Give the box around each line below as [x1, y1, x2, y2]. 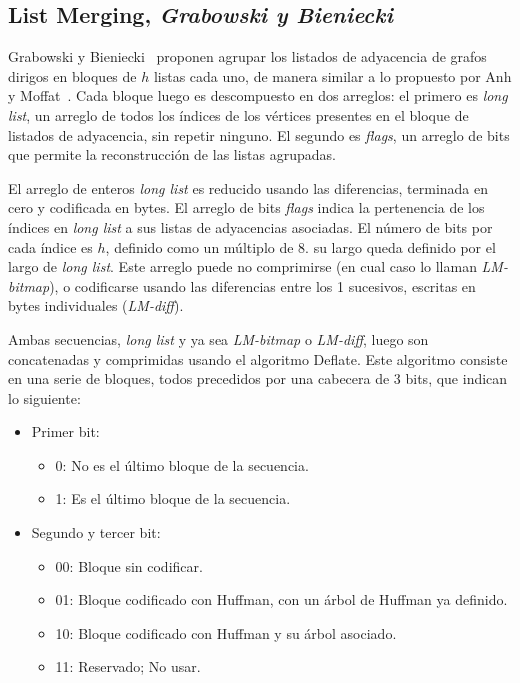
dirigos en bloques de [8, 65, 137, 86]
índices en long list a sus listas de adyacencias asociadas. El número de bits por [8, 216, 493, 237]
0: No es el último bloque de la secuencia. [55, 454, 309, 475]
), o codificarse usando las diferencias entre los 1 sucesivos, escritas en [49, 275, 476, 296]
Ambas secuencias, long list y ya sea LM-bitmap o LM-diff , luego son [8, 328, 429, 349]
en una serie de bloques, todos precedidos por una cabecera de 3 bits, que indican [8, 368, 508, 389]
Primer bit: [31, 421, 100, 442]
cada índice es [8, 236, 93, 257]
